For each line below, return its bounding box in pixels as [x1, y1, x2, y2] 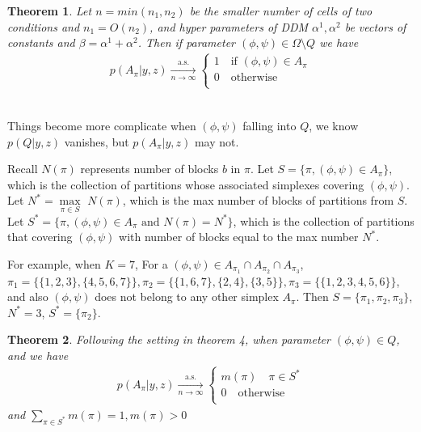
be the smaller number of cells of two [189, 2, 373, 19]
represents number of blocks [80, 160, 219, 177]
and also [7, 288, 48, 305]
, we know [309, 117, 359, 133]
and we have [7, 347, 69, 364]
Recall [7, 160, 38, 177]
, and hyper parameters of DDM [149, 18, 309, 35]
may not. [194, 133, 239, 150]
